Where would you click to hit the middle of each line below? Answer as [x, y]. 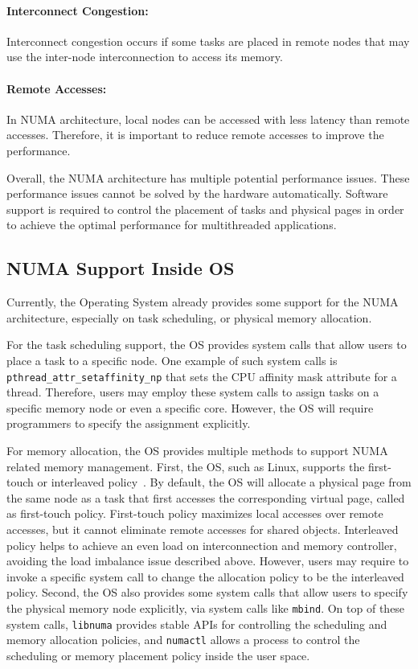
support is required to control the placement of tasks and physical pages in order [205, 209]
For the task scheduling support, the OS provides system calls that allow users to [207, 345]
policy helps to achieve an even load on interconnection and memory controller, [202, 545]
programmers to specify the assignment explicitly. [129, 423]
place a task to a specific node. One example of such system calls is [172, 360]
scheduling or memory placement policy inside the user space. [158, 655]
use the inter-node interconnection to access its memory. [145, 57]
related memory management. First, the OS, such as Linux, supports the [186, 466]
